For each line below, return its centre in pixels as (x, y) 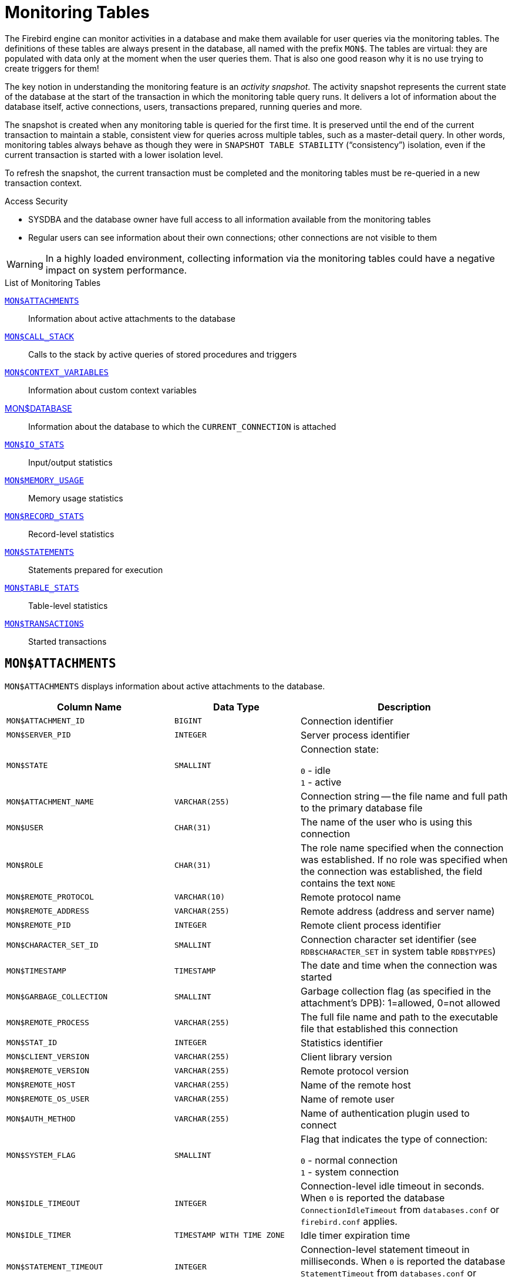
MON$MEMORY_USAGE (44, 480)
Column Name (89, 707)
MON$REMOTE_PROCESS (48, 1023)
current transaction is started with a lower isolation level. (114, 154)
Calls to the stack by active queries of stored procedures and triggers (163, 354)
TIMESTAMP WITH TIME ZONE (229, 1235)
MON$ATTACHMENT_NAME (50, 802)
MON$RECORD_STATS (44, 516)
